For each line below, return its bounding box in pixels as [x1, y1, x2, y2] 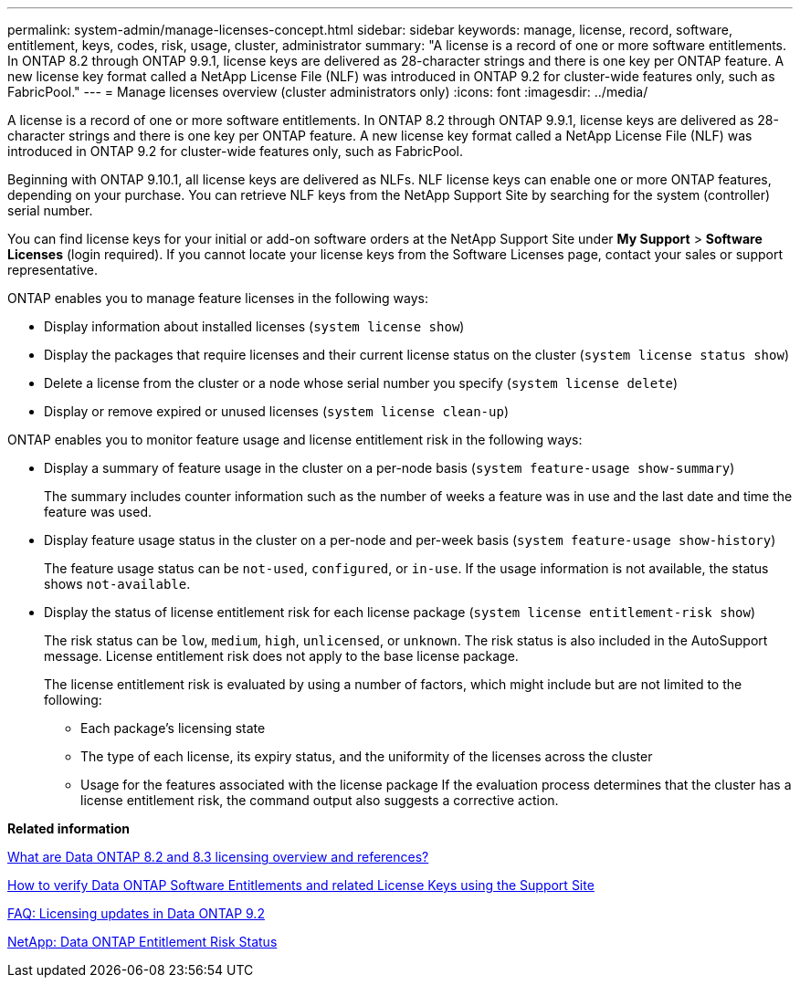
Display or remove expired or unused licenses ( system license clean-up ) [44, 403, 510, 419]
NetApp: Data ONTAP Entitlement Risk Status [7, 934, 278, 949]
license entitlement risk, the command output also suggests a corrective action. [80, 792, 559, 808]
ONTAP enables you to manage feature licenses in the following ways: [7, 290, 429, 306]
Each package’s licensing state [80, 720, 266, 736]
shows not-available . [44, 576, 191, 592]
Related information [7, 821, 131, 836]
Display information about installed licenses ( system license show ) [44, 319, 465, 334]
